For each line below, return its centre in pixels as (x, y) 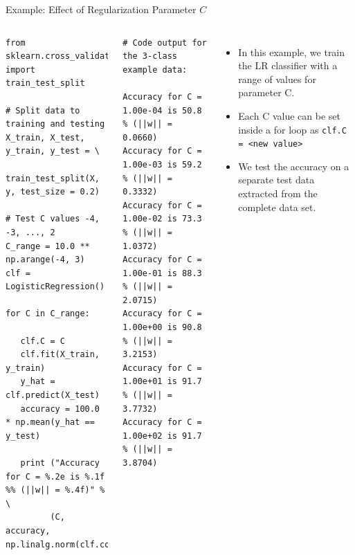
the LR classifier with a (288, 65)
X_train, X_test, (45, 137)
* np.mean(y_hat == (50, 422)
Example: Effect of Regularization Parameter (101, 9)
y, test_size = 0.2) (53, 192)
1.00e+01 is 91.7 (162, 382)
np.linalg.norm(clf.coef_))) (73, 544)
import (20, 70)
